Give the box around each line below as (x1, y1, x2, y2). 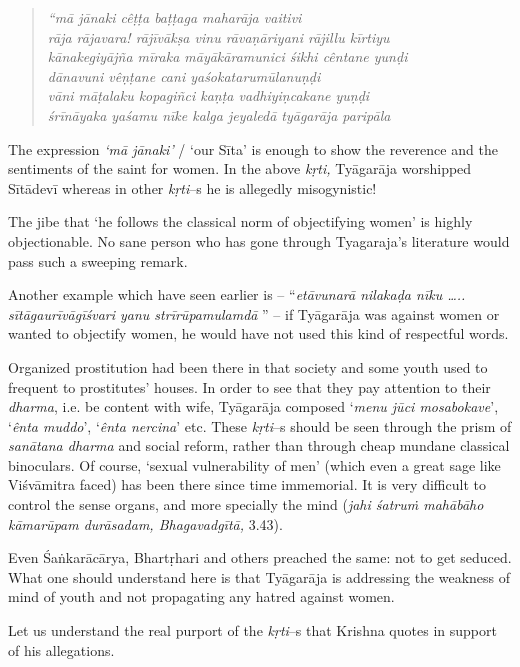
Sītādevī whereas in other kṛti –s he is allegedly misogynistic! (8, 177, 377, 198)
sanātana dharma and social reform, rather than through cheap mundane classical (8, 435, 510, 456)
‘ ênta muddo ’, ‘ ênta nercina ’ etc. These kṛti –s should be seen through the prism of (8, 415, 512, 436)
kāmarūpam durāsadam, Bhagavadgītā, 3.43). (8, 513, 283, 534)
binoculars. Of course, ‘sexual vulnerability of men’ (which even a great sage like (8, 454, 501, 475)
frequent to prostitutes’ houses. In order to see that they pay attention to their (8, 376, 491, 397)
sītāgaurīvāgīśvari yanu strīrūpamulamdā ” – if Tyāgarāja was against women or (8, 303, 500, 324)
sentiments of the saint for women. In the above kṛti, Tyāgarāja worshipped (8, 158, 472, 179)
